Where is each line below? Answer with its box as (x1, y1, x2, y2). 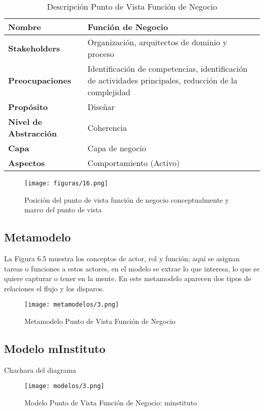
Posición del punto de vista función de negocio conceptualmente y (24, 194, 229, 205)
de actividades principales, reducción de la (87, 74, 238, 86)
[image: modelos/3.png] (24, 382, 105, 390)
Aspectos (8, 157, 45, 169)
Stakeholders (8, 42, 60, 54)
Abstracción (8, 127, 57, 139)
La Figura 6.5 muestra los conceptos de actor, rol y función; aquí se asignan (4, 253, 240, 264)
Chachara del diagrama (4, 364, 77, 375)
